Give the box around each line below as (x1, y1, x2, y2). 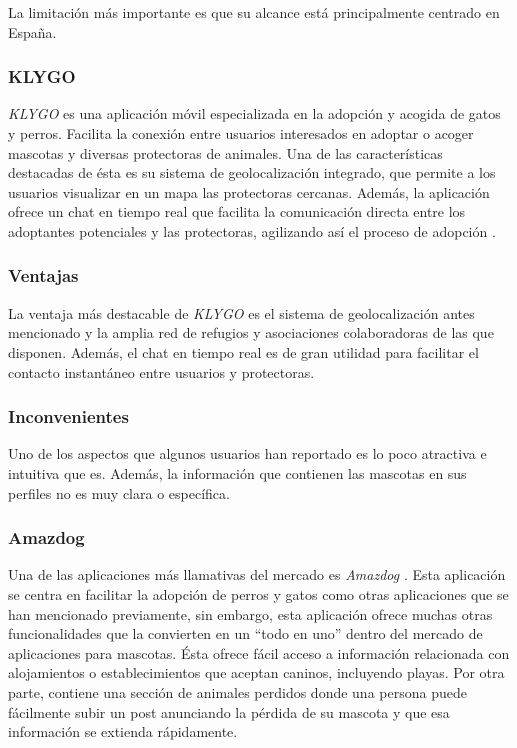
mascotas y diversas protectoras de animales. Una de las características (8, 142, 443, 163)
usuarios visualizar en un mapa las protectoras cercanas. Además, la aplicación (8, 181, 490, 202)
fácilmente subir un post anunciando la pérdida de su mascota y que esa (8, 701, 450, 722)
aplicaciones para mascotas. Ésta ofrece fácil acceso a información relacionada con (8, 642, 510, 663)
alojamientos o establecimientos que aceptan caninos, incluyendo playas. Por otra (8, 662, 505, 683)
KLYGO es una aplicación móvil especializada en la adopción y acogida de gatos (8, 103, 501, 124)
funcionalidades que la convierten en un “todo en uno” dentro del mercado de (8, 623, 483, 644)
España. (8, 21, 57, 42)
